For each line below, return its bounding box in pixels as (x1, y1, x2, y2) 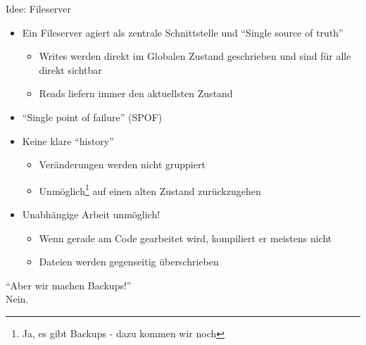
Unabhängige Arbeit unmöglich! (22, 207, 160, 221)
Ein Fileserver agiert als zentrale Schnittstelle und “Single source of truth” (22, 25, 343, 39)
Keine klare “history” (22, 133, 114, 148)
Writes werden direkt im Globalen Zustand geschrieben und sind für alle (39, 49, 351, 63)
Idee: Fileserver (6, 1, 71, 15)
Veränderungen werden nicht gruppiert (39, 157, 206, 172)
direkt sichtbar (39, 62, 102, 77)
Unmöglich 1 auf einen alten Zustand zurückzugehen (39, 181, 261, 198)
